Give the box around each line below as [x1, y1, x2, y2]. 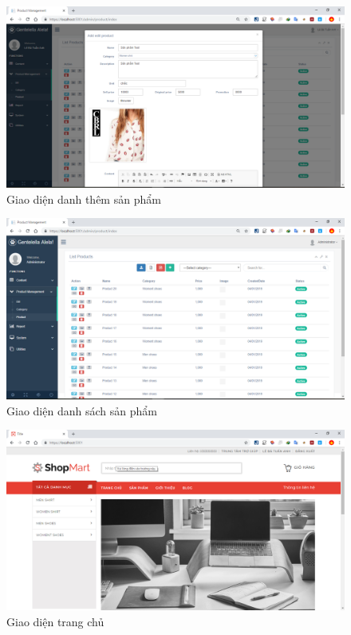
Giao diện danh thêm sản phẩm [6, 190, 161, 207]
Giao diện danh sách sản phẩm [6, 402, 157, 419]
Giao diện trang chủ [6, 613, 105, 629]
